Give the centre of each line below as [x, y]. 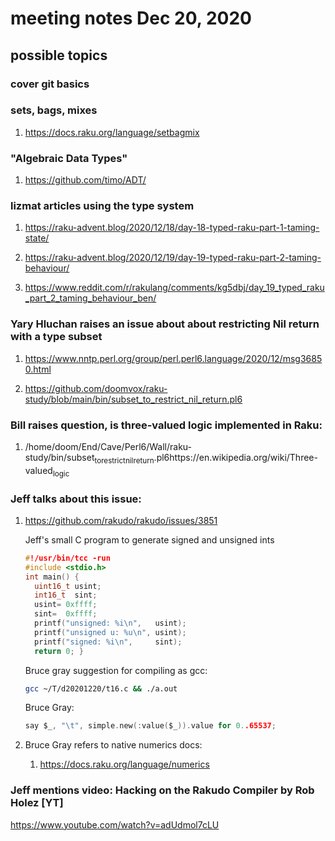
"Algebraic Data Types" [69, 158]
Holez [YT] [37, 803]
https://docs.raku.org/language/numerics [124, 764]
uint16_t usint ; [68, 586]
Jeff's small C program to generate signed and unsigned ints [149, 539]
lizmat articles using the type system [102, 206]
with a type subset [56, 337]
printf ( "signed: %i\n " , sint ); [108, 642]
